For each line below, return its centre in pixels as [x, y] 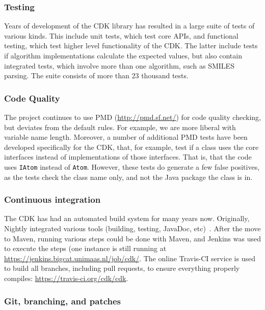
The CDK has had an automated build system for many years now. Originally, [127, 218]
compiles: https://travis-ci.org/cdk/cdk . [66, 278]
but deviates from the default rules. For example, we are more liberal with [120, 127]
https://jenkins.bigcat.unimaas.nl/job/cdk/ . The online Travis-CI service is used [130, 258]
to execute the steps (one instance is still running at [85, 248]
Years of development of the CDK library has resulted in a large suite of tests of [129, 26]
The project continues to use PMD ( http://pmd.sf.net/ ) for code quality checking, [132, 117]
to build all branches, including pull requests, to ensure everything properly [122, 268]
